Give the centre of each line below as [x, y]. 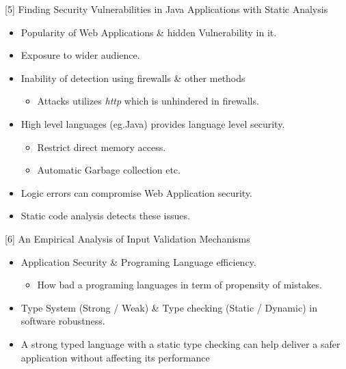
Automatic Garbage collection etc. [109, 170]
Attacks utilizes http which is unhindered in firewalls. [148, 101]
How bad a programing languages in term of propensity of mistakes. [179, 285]
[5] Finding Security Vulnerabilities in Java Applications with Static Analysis [167, 9]
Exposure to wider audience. [80, 55]
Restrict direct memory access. [102, 147]
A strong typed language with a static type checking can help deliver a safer [181, 343]
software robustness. [63, 321]
